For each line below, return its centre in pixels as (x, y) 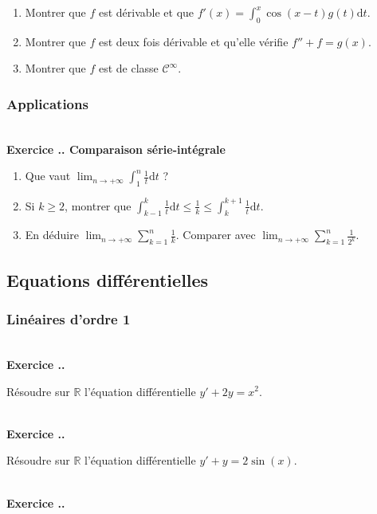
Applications (47, 103)
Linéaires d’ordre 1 (69, 319)
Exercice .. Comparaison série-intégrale (116, 149)
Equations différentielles (108, 279)
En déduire (52, 235)
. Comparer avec (216, 235)
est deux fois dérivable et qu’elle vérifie (193, 41)
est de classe (128, 68)
